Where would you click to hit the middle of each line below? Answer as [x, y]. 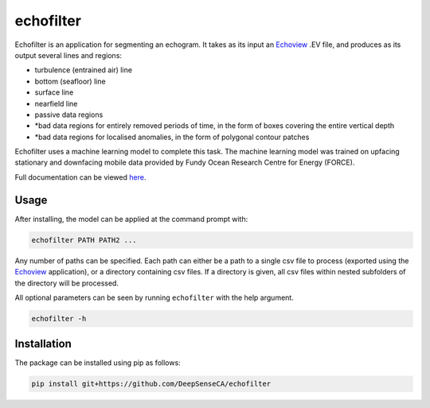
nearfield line [56, 103]
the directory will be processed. [67, 283]
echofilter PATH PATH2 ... [84, 240]
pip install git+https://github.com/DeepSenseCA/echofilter [151, 384]
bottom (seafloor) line [70, 81]
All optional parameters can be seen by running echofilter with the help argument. [154, 297]
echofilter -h [59, 319]
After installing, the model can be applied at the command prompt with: [131, 219]
